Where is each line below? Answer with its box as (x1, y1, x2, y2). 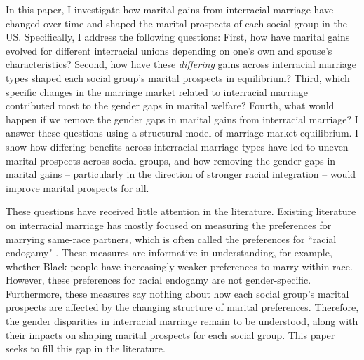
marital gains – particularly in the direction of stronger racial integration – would (6, 167, 356, 181)
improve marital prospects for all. (6, 180, 149, 195)
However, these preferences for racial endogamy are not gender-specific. (6, 272, 311, 287)
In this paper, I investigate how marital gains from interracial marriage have (6, 2, 334, 16)
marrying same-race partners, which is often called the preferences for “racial (6, 231, 337, 246)
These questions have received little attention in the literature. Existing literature (6, 204, 356, 219)
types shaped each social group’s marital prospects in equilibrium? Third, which (6, 70, 350, 85)
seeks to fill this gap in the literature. (6, 341, 166, 356)
